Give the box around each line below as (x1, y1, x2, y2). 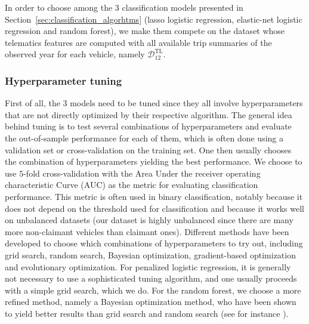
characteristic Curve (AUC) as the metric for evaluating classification (5, 178, 258, 191)
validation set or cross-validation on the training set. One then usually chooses (5, 143, 292, 156)
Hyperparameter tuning (5, 73, 122, 88)
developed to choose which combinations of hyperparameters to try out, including (5, 237, 303, 249)
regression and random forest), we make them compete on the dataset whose (5, 24, 285, 37)
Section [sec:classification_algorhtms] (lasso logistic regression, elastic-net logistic (5, 13, 302, 25)
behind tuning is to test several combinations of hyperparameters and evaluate (5, 120, 292, 132)
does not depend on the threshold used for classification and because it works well (5, 202, 304, 214)
